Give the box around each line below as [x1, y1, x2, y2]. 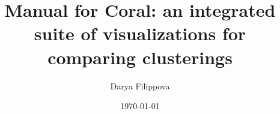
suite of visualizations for [34, 21, 246, 46]
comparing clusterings [47, 44, 233, 69]
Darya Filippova [110, 79, 170, 92]
